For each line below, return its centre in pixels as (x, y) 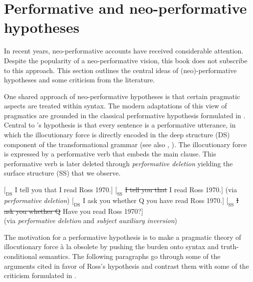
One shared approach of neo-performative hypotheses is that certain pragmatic (122, 96)
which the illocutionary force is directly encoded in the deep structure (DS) (117, 135)
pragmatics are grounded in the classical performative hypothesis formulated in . (125, 115)
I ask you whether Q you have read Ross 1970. (153, 200)
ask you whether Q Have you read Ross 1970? (73, 211)
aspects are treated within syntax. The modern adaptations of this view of (115, 106)
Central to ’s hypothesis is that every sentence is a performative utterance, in (120, 125)
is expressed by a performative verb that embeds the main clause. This (110, 154)
